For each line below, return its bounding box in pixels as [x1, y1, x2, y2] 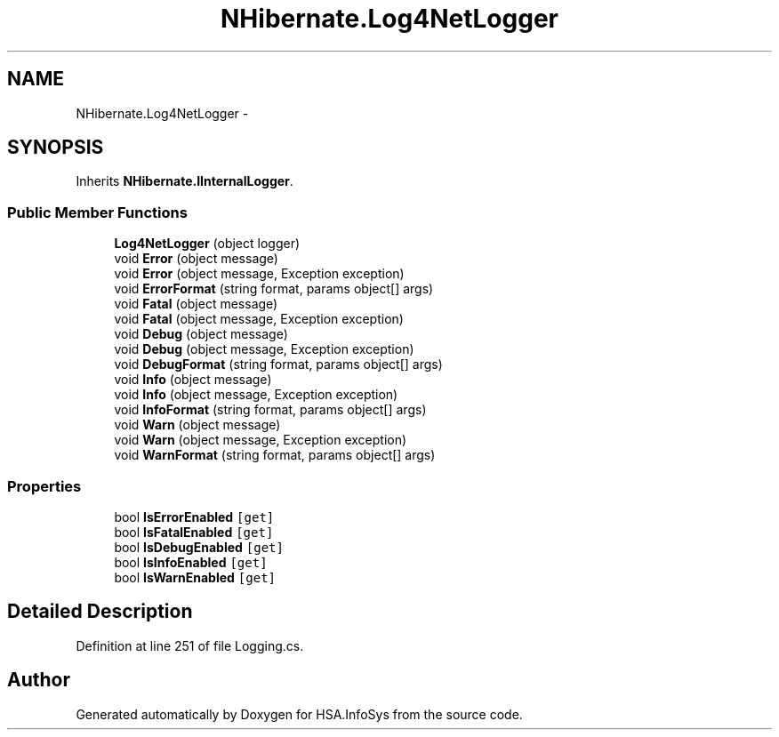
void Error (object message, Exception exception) [114, 266, 405, 282]
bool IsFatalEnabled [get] [114, 524, 274, 540]
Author [7, 669, 70, 692]
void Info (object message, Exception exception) [114, 387, 398, 403]
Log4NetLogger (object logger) [114, 236, 301, 252]
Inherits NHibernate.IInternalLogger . [76, 173, 293, 189]
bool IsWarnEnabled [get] [114, 569, 276, 585]
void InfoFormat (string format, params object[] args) [114, 402, 427, 418]
